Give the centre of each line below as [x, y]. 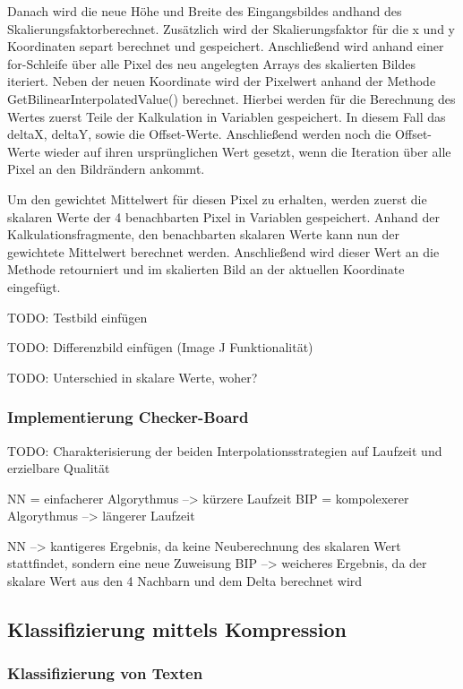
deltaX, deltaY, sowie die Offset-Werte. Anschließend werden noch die [199, 134]
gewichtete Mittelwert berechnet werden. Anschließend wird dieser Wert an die [223, 251]
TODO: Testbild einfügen [77, 317]
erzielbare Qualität [59, 468]
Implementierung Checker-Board [128, 417]
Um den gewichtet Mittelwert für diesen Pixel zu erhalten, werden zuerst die [217, 198]
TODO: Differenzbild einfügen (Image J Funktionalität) [160, 347]
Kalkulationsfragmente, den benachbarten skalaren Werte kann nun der [203, 234]
